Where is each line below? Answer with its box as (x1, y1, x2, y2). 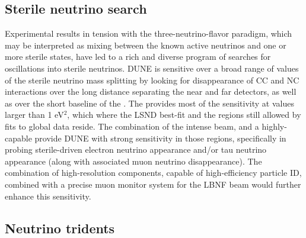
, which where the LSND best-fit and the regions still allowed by (67, 108, 301, 121)
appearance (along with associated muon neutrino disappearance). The (5, 155, 262, 167)
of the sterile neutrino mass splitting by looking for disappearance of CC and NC (5, 73, 299, 86)
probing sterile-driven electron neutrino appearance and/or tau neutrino (5, 143, 267, 156)
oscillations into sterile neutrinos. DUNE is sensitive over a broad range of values (5, 62, 299, 74)
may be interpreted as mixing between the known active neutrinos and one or (5, 38, 286, 51)
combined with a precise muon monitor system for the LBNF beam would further (5, 178, 301, 190)
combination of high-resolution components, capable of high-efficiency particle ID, (5, 166, 302, 179)
